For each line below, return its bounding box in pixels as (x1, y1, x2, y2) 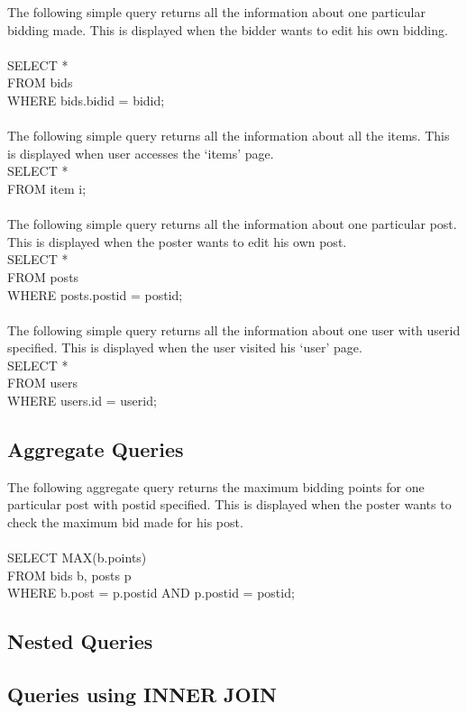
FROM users (7, 373, 78, 392)
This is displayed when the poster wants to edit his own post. (7, 232, 347, 251)
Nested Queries (7, 627, 153, 655)
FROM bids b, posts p (7, 565, 132, 584)
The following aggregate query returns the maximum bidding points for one (7, 477, 425, 496)
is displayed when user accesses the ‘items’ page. (7, 143, 274, 162)
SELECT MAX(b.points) (7, 548, 147, 567)
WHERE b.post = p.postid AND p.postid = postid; (7, 583, 295, 602)
